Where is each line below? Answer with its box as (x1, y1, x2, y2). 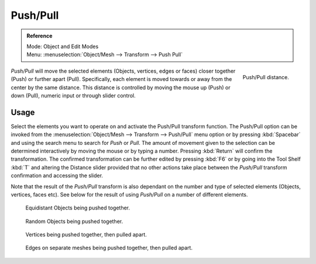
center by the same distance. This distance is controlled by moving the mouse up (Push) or (11, 84, 231, 91)
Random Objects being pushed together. (25, 218, 123, 225)
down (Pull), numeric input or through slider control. (11, 92, 136, 99)
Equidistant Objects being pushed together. (25, 204, 130, 211)
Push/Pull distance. (242, 73, 289, 80)
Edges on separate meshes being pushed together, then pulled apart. (25, 244, 193, 252)
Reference (26, 32, 53, 39)
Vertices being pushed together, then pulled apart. (25, 231, 147, 238)
